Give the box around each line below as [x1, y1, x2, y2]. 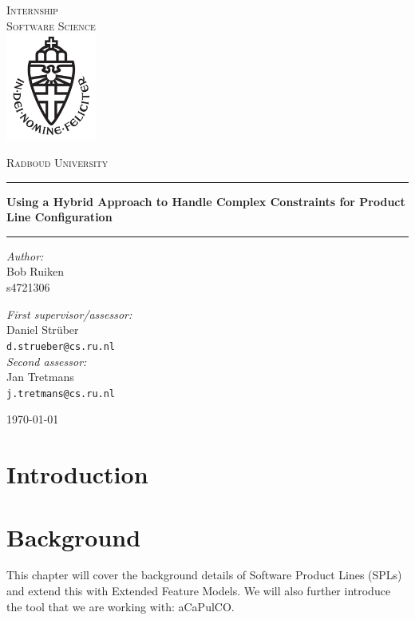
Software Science [6, 17, 96, 34]
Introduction [6, 458, 148, 491]
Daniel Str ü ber [6, 321, 79, 338]
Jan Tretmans [6, 368, 74, 385]
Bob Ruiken [6, 263, 64, 280]
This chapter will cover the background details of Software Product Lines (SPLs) [6, 566, 402, 583]
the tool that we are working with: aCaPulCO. [6, 598, 235, 614]
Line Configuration [6, 209, 113, 225]
